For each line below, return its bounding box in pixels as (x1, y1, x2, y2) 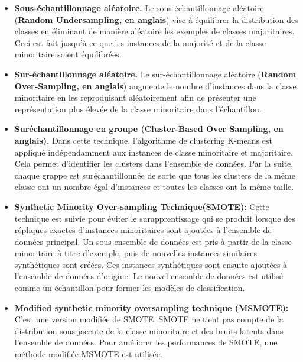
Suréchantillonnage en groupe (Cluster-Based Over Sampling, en (14, 122, 284, 135)
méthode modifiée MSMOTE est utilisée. (14, 348, 162, 360)
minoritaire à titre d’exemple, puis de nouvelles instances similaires (14, 247, 257, 259)
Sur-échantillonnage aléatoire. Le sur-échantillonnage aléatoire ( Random (14, 67, 297, 80)
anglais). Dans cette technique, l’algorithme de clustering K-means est (14, 134, 272, 146)
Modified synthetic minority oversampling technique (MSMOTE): (14, 301, 289, 313)
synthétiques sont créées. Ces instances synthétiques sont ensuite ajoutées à (14, 258, 288, 270)
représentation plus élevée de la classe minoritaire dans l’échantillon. (14, 102, 262, 115)
